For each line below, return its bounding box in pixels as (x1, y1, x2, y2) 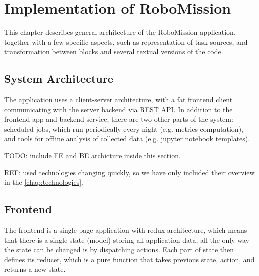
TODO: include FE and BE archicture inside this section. (4, 150, 181, 161)
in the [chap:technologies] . (4, 177, 83, 187)
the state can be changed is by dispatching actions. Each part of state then (4, 244, 234, 255)
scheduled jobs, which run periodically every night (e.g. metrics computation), (4, 123, 243, 134)
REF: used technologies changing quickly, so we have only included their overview (4, 167, 255, 177)
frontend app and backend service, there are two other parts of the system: (4, 114, 233, 124)
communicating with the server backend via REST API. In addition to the (4, 104, 233, 114)
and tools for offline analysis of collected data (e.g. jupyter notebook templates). (4, 133, 250, 144)
